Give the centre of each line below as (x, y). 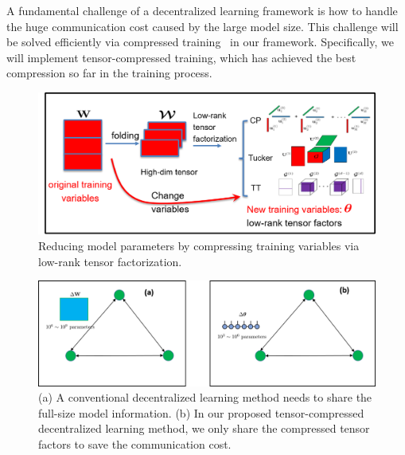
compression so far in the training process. (109, 73)
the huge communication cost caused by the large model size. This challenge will (202, 26)
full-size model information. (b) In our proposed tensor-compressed (201, 412)
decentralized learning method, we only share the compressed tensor (204, 428)
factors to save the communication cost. (135, 444)
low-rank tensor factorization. (110, 261)
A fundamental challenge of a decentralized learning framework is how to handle (202, 10)
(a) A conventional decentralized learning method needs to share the (205, 397)
